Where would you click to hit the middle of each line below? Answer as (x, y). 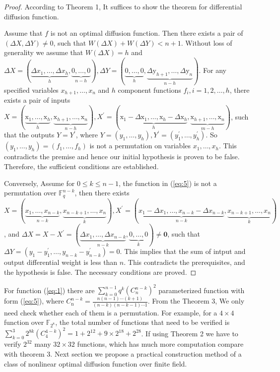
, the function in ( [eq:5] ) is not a (168, 183)
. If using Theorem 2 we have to (190, 333)
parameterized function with (202, 290)
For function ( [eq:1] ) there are (49, 290)
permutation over (30, 193)
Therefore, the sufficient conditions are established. (81, 166)
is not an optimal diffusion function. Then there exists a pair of (147, 33)
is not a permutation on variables (140, 146)
